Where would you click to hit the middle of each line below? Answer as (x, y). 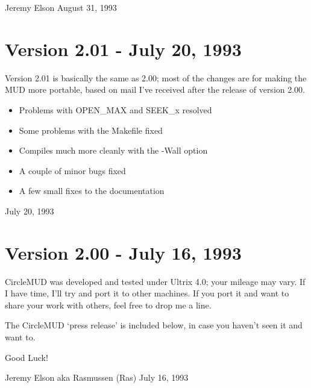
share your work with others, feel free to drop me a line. (108, 305)
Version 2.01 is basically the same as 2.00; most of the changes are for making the (156, 77)
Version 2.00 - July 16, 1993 (123, 252)
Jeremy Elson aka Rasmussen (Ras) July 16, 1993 (97, 377)
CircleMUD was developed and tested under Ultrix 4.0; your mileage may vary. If (155, 281)
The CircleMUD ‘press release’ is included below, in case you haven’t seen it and (154, 325)
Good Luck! (27, 357)
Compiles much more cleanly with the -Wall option (113, 150)
